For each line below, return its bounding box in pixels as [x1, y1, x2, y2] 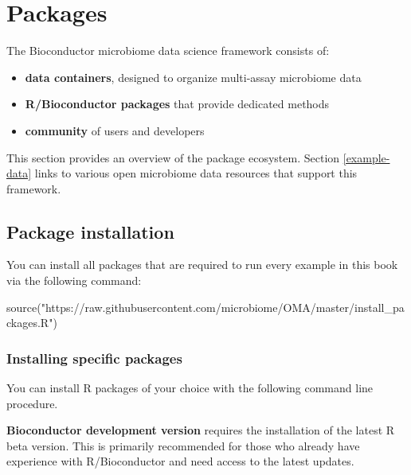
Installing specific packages [6, 348, 182, 368]
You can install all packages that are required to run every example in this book [6, 256, 398, 273]
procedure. [6, 395, 58, 411]
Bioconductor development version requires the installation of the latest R [6, 422, 395, 438]
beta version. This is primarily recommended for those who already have [6, 437, 360, 454]
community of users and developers [25, 122, 205, 138]
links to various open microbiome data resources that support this [34, 165, 358, 181]
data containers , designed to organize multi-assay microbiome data [25, 68, 362, 85]
